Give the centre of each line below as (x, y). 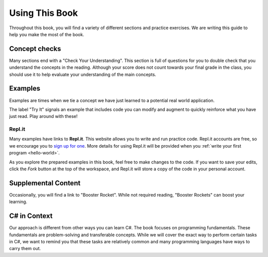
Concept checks (35, 49)
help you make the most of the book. (47, 34)
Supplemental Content (45, 183)
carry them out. (25, 249)
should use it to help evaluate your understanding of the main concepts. (83, 74)
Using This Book (43, 13)
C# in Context (31, 216)
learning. (18, 202)
